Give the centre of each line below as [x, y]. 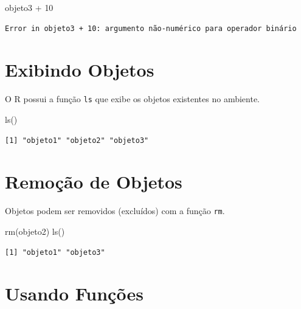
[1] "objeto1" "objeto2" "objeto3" [77, 140]
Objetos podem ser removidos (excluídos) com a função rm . [115, 211]
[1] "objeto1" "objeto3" [55, 252]
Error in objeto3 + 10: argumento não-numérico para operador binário [151, 28]
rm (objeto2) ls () [35, 231]
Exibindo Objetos [80, 70]
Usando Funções [74, 293]
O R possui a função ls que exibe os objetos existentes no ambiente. [133, 99]
